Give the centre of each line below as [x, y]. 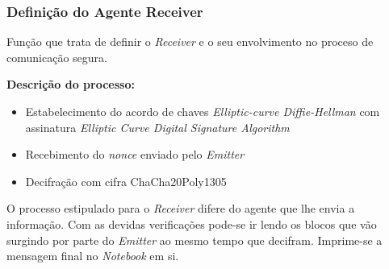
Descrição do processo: [71, 84]
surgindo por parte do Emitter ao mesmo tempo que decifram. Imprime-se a [194, 240]
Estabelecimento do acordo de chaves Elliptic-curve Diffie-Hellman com [203, 111]
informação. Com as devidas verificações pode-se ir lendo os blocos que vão [192, 223]
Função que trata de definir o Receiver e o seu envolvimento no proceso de [190, 41]
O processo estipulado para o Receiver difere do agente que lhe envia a [181, 208]
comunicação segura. [57, 57]
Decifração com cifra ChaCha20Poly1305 [126, 181]
